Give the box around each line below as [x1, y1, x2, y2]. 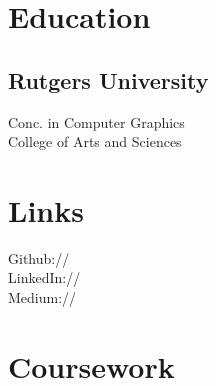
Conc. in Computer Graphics [8, 111, 185, 132]
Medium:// [8, 287, 77, 308]
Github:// [8, 247, 70, 268]
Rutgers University [8, 64, 209, 95]
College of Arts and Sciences [8, 131, 182, 152]
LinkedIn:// [8, 267, 81, 288]
